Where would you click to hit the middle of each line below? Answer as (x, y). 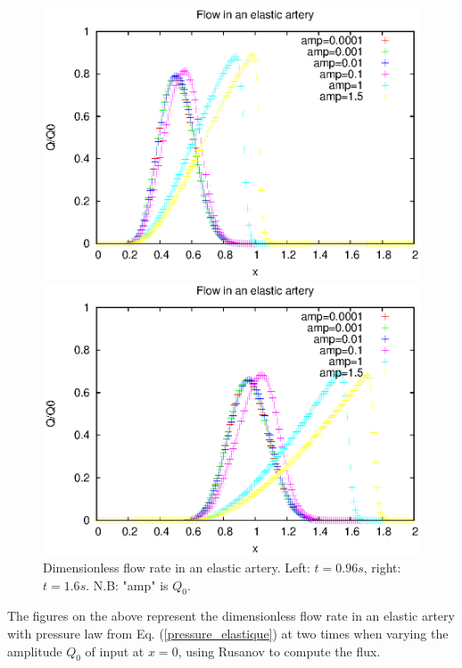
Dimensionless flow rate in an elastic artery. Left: (177, 568)
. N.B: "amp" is (127, 584)
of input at (115, 651)
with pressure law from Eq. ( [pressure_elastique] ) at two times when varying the (228, 634)
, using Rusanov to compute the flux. (279, 651)
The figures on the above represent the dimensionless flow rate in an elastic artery (231, 616)
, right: (382, 568)
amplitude (35, 651)
